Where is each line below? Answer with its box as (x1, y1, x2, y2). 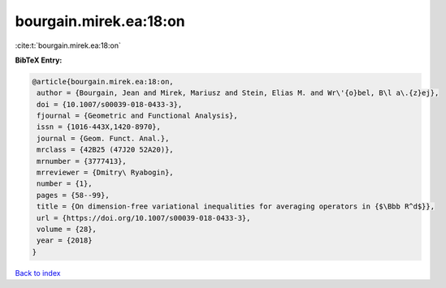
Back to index (15, 268, 61, 277)
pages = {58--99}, (37, 191, 110, 200)
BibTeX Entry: (15, 55, 63, 65)
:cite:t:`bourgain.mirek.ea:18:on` (15, 41, 121, 50)
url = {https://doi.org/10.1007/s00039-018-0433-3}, (37, 213, 251, 222)
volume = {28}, (37, 225, 97, 234)
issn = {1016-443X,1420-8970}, (37, 123, 162, 131)
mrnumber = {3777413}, (37, 157, 128, 165)
